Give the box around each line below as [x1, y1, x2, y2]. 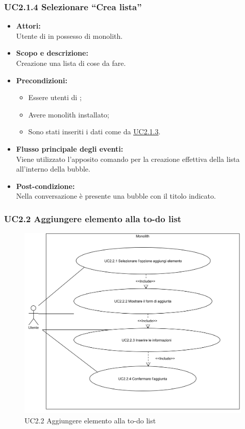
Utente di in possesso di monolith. [16, 30, 123, 41]
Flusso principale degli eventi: [16, 143, 124, 154]
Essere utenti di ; [28, 92, 82, 103]
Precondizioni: [16, 75, 67, 85]
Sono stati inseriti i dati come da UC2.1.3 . [28, 126, 161, 137]
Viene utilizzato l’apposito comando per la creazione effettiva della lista [16, 153, 240, 164]
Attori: [16, 20, 41, 31]
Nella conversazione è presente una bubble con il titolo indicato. [16, 190, 216, 201]
